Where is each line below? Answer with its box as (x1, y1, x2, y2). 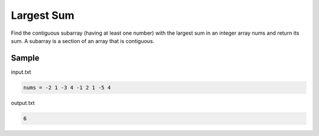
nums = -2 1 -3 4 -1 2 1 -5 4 (23, 84, 111, 91)
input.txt (11, 68, 32, 75)
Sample (11, 53, 40, 63)
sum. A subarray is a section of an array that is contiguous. (11, 37, 155, 44)
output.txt (11, 99, 35, 106)
